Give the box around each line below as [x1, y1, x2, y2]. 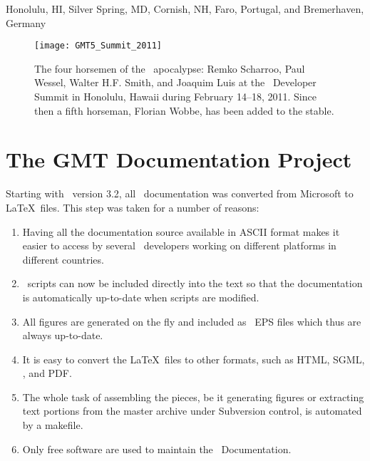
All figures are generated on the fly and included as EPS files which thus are [22, 314, 361, 328]
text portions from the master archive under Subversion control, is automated [22, 403, 362, 418]
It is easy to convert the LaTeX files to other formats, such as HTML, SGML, [22, 351, 365, 366]
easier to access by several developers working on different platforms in [22, 238, 336, 253]
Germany [6, 15, 46, 30]
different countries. [22, 252, 104, 266]
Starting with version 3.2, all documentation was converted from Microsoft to [6, 186, 354, 201]
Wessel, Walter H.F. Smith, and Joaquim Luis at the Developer [34, 75, 317, 90]
